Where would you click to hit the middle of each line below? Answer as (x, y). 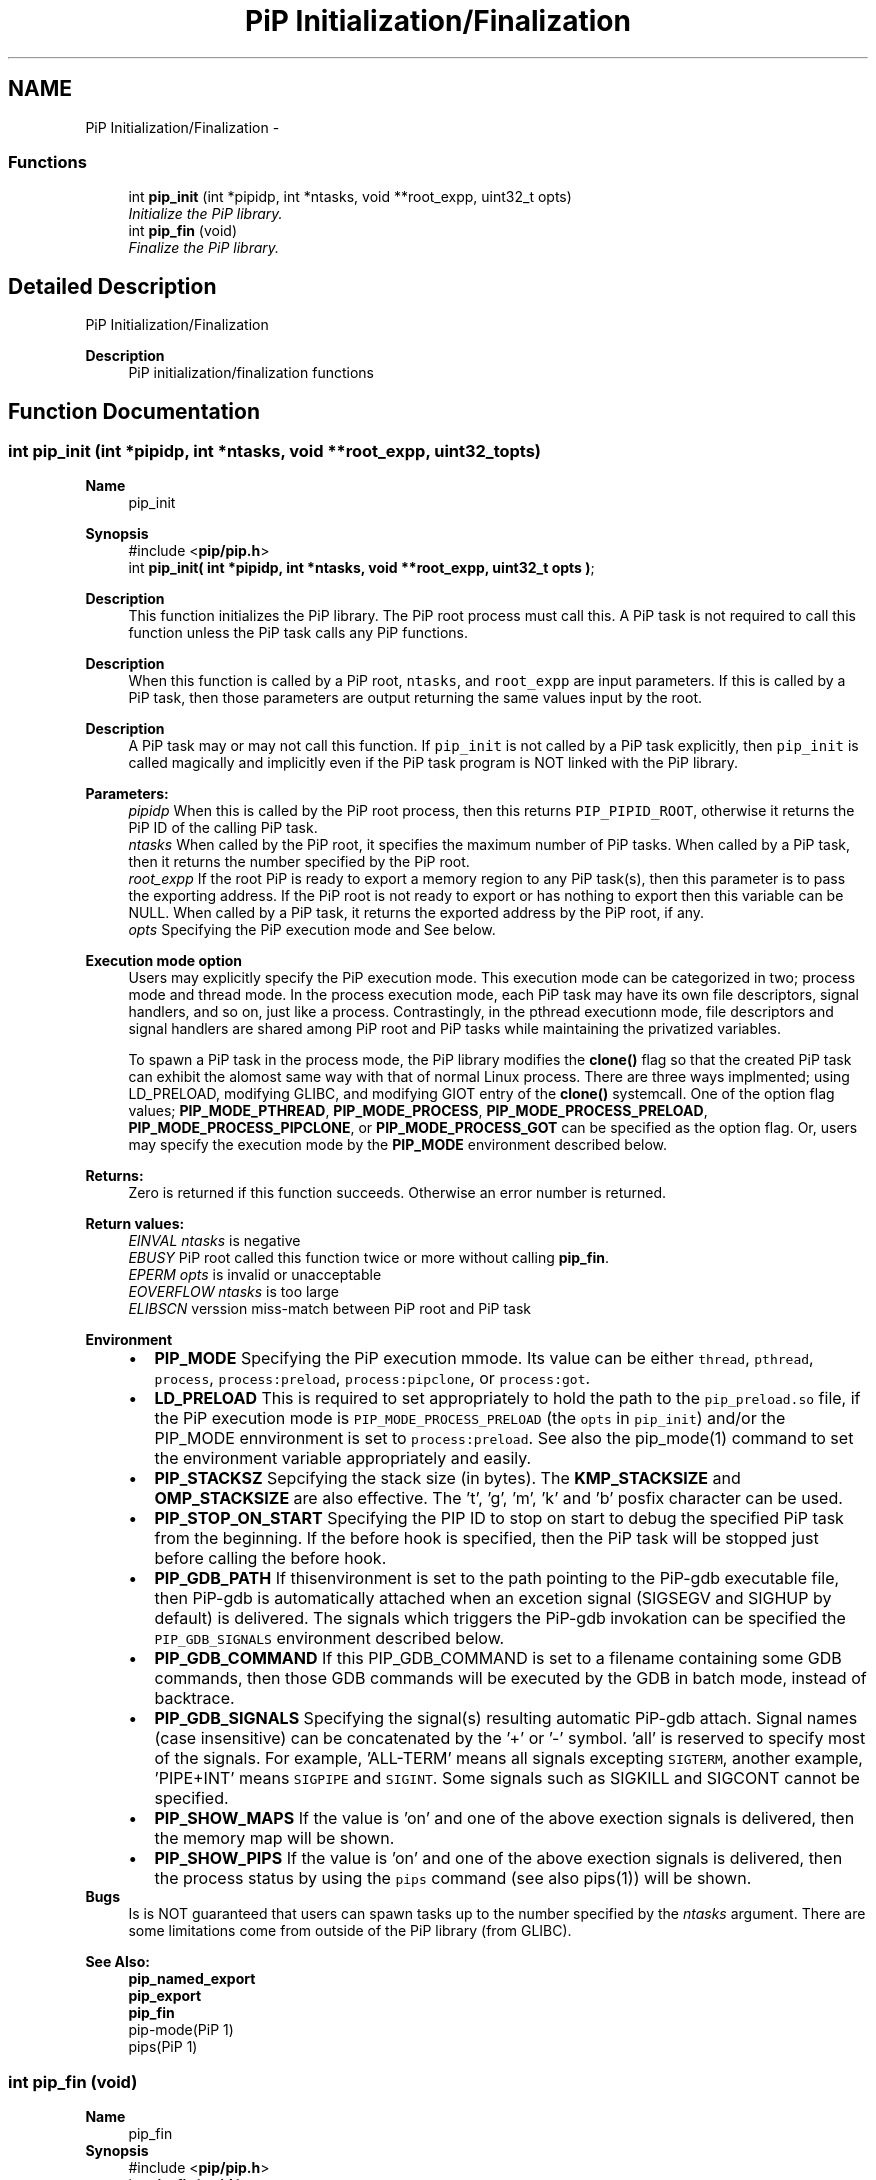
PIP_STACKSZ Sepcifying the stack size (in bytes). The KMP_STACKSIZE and (447, 1478)
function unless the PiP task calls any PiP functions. (298, 633)
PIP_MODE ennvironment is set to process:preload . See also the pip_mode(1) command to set (504, 1438)
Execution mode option (164, 961)
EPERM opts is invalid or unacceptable (255, 1275)
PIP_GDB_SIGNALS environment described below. (329, 1638)
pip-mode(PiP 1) (181, 2030)
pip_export (165, 1996)
